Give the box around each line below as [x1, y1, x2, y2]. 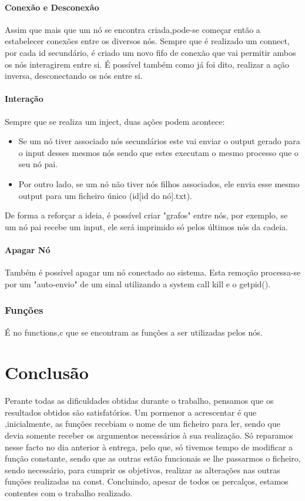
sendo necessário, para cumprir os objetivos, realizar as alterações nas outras [5, 463, 280, 476]
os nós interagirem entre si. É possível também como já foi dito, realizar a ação [5, 58, 290, 70]
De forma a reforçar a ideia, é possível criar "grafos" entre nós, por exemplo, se [5, 209, 288, 221]
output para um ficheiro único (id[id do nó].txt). [18, 189, 192, 201]
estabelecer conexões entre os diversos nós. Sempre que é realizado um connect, [5, 35, 290, 47]
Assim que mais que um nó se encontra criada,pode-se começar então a [5, 23, 260, 35]
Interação [5, 92, 43, 105]
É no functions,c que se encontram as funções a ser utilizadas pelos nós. [5, 326, 263, 338]
